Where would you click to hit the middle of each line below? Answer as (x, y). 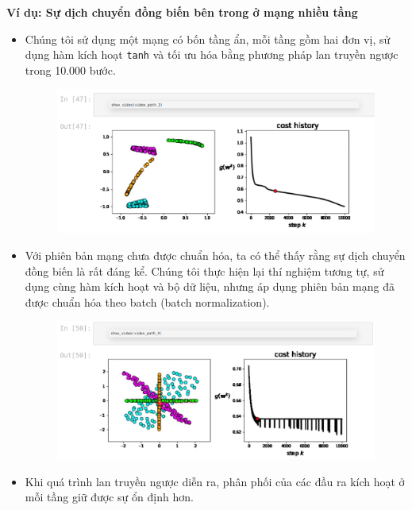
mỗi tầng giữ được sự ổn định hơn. (109, 497)
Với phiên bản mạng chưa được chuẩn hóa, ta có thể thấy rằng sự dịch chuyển (215, 255)
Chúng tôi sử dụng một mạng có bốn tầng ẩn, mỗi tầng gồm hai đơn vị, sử (208, 39)
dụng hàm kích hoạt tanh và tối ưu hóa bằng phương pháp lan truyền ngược (212, 54)
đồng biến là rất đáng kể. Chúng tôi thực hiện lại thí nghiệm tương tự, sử (204, 270)
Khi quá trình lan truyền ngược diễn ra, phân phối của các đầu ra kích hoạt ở (215, 481)
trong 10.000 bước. (70, 70)
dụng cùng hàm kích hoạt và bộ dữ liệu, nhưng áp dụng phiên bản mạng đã (210, 286)
